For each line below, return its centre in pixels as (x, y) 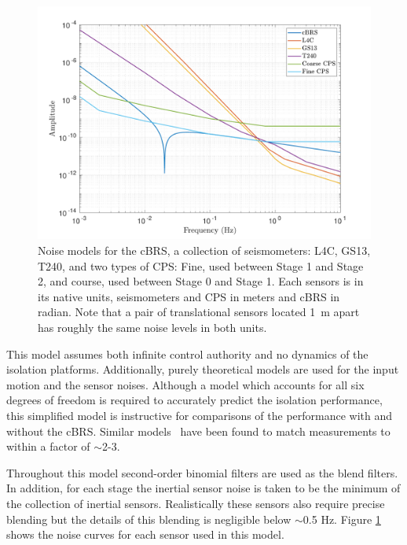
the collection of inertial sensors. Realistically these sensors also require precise (196, 503)
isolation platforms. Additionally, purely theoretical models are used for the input (203, 369)
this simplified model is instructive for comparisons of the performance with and (200, 415)
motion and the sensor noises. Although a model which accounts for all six (185, 384)
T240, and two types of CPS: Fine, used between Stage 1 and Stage (201, 265)
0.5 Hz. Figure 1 (342, 519)
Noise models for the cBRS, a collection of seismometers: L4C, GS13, (204, 250)
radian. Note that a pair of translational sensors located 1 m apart (199, 312)
